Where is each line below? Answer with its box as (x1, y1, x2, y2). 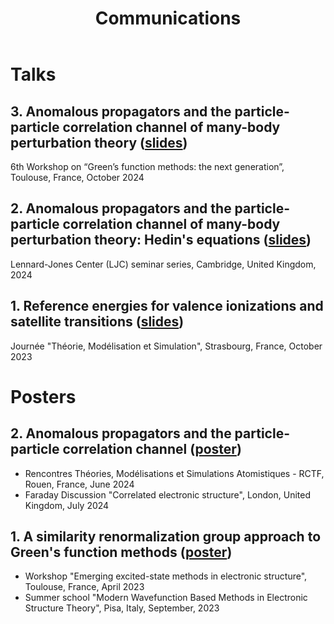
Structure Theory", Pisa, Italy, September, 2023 (24, 602, 220, 614)
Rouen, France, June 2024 (24, 478, 135, 490)
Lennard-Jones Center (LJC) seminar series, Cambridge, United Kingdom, (10, 258, 317, 270)
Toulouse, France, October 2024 (10, 172, 145, 183)
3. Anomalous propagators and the (10, 103, 232, 120)
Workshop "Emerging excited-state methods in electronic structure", (24, 570, 308, 582)
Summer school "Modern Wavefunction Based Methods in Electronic (24, 592, 308, 604)
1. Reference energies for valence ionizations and (10, 298, 324, 315)
